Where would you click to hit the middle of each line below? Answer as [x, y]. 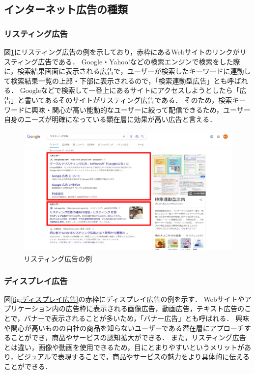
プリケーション [28, 308]
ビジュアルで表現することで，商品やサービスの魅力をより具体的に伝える [133, 357]
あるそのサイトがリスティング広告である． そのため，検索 [139, 100]
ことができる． [28, 366]
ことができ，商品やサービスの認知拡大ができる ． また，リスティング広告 [128, 337]
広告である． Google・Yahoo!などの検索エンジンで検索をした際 [139, 61]
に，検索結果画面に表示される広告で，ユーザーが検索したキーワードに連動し [127, 71]
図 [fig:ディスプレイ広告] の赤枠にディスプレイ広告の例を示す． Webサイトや [124, 299]
